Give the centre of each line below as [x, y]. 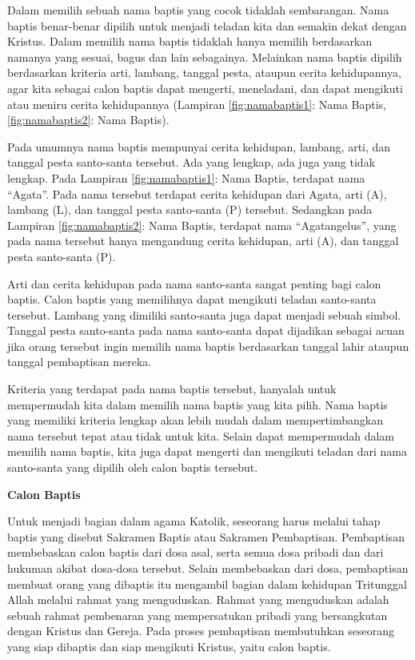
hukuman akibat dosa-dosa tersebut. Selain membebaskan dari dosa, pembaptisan [208, 568]
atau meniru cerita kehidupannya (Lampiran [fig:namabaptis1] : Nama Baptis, [197, 104]
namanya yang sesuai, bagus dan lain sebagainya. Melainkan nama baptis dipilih [205, 56]
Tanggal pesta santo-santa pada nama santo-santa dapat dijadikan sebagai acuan [206, 330]
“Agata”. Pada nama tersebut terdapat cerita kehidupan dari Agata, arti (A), [197, 193]
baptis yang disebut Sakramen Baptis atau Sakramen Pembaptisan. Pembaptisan [206, 536]
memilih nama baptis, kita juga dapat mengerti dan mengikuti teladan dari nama [207, 451]
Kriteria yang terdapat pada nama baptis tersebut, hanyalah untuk [172, 389]
